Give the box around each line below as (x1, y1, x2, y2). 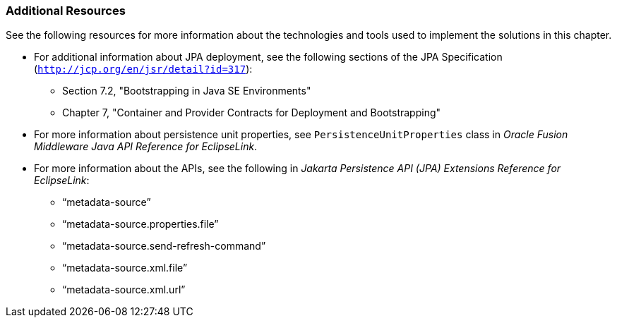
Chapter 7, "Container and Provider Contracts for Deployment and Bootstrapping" (62, 106, 441, 119)
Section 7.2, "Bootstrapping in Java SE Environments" (62, 85, 311, 97)
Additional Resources (6, 4, 126, 18)
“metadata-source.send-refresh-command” (62, 240, 266, 252)
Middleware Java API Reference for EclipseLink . (34, 140, 258, 153)
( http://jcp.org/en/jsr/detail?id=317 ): (34, 63, 253, 75)
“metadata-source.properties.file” (62, 218, 219, 231)
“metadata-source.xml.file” (62, 262, 188, 274)
